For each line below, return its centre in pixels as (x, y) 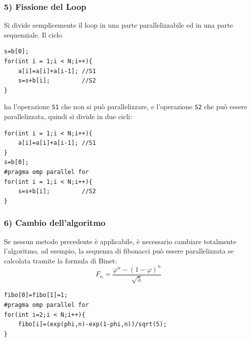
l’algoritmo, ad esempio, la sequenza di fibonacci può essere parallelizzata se (119, 251)
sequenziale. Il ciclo (33, 34)
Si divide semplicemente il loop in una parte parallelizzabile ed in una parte (119, 25)
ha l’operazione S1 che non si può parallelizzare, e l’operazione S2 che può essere (125, 107)
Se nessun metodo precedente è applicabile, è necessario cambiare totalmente (120, 241)
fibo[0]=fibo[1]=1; (36, 295)
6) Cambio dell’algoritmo (55, 223)
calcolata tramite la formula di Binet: (61, 260)
